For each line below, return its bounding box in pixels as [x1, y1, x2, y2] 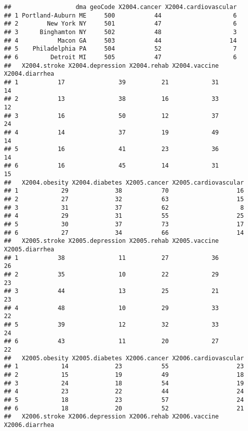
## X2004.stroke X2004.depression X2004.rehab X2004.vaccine [4, 62, 219, 69]
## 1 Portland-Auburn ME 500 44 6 [4, 12, 237, 19]
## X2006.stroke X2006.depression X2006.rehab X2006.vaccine [4, 413, 219, 420]
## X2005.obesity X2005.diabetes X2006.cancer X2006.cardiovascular [4, 354, 244, 362]
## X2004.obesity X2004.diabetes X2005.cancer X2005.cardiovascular [4, 179, 244, 186]
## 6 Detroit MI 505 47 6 [4, 53, 237, 61]
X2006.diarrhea [4, 421, 54, 428]
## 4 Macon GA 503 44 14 [4, 37, 237, 44]
